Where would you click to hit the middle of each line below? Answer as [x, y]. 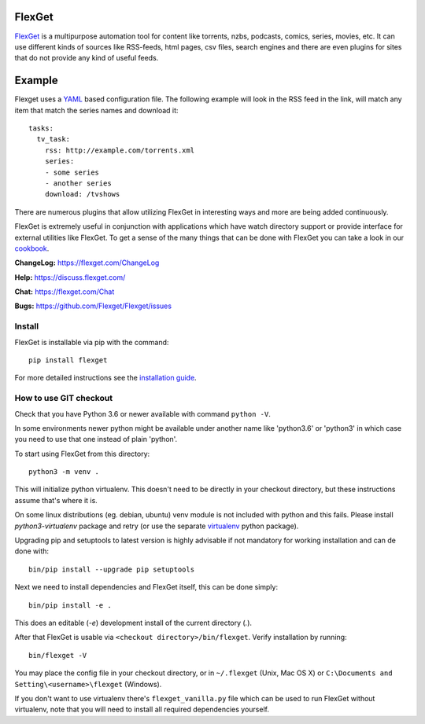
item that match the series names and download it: [96, 110]
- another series [78, 183]
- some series [72, 172]
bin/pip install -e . [70, 605]
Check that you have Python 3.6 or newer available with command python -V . [142, 413]
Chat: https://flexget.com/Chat [65, 292]
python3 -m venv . [64, 472]
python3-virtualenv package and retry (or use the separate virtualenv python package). [157, 526]
